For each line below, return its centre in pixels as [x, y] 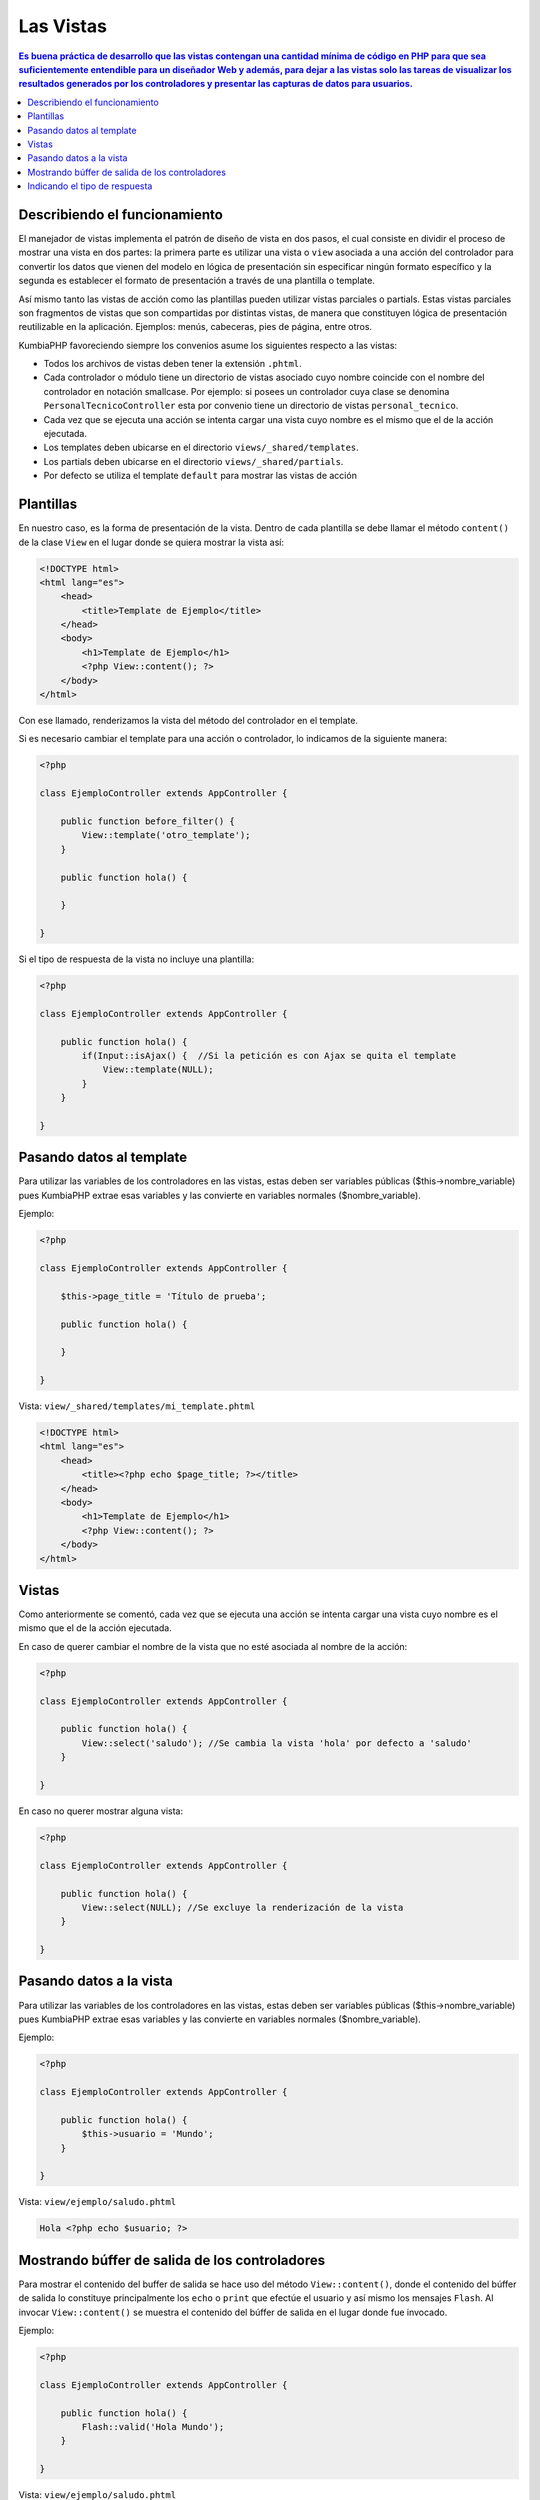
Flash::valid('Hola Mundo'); [153, 2427]
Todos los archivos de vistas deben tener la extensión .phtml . [172, 364]
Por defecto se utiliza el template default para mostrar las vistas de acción [200, 476]
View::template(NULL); [158, 1069]
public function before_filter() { [147, 821]
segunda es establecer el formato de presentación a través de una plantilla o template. [196, 281]
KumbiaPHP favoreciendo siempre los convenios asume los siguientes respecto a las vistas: [208, 345]
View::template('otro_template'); [166, 835]
